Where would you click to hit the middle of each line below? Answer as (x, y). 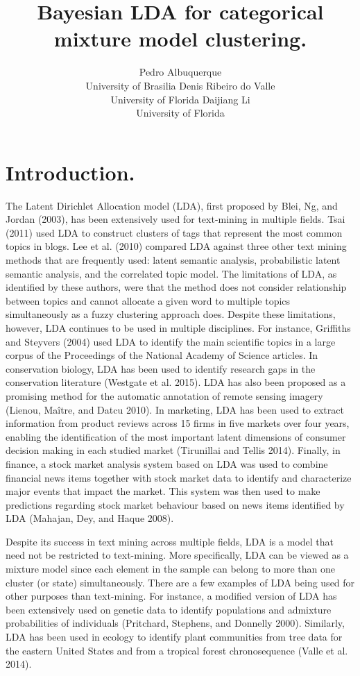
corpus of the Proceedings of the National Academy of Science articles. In (162, 355)
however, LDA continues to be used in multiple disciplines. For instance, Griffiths (178, 327)
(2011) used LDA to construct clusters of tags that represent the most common (174, 232)
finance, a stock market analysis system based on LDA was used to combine (167, 463)
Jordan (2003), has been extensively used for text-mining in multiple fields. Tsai (175, 219)
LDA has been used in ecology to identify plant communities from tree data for (174, 637)
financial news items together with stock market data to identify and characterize (179, 477)
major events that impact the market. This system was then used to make (163, 491)
